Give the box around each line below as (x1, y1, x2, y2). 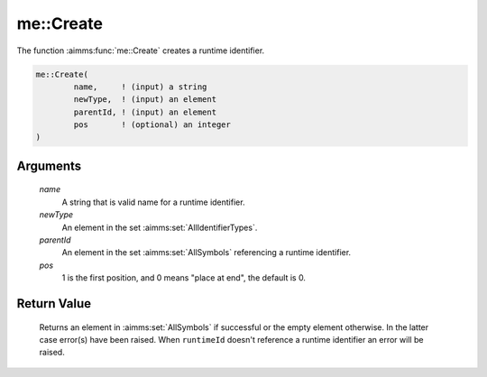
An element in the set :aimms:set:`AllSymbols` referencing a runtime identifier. (61, 247, 352, 258)
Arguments (16, 158, 82, 173)
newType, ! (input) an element (73, 95, 216, 105)
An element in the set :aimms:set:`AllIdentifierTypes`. (61, 222, 258, 233)
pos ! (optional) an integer (73, 120, 232, 130)
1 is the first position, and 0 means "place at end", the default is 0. (61, 272, 307, 283)
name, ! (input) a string (73, 81, 207, 92)
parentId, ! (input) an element (73, 106, 216, 117)
